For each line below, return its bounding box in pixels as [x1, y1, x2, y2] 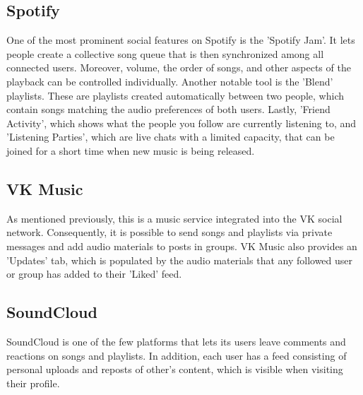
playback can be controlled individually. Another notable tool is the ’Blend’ [6, 73, 333, 88]
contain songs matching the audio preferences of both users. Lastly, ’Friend [6, 102, 331, 117]
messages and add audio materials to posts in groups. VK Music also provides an [6, 238, 357, 253]
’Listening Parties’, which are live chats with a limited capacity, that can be [6, 129, 335, 144]
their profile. [6, 375, 60, 390]
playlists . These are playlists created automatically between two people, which [6, 88, 344, 102]
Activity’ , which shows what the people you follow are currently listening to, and [6, 115, 357, 130]
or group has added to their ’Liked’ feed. [6, 266, 182, 281]
